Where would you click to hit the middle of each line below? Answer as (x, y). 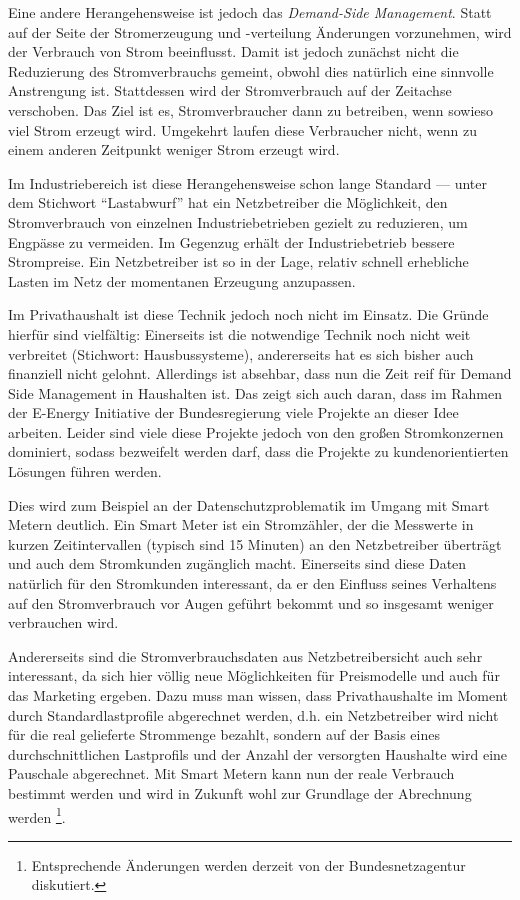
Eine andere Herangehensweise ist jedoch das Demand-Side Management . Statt (250, 12)
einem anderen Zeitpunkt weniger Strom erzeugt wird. (174, 149)
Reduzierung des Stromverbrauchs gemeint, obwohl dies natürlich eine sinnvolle (251, 70)
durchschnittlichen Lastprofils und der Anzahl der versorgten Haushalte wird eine (258, 753)
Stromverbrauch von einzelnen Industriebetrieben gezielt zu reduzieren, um (238, 221)
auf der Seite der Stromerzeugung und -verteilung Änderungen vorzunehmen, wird (260, 31)
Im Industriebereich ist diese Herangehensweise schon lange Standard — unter (247, 182)
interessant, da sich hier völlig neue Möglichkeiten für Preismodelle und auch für (254, 675)
